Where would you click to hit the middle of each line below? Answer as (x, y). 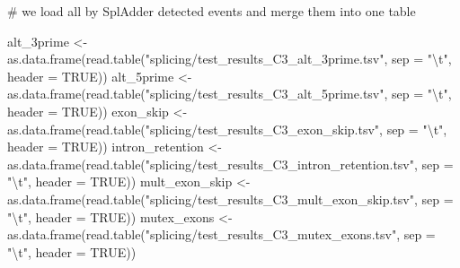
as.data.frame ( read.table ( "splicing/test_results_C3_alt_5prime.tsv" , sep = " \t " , (230, 94)
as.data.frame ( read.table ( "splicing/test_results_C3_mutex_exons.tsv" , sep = (221, 234)
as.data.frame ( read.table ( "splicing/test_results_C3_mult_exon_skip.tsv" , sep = (230, 199)
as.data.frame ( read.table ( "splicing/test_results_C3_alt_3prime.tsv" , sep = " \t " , (230, 59)
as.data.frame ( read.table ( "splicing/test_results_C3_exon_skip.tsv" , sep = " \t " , (227, 129)
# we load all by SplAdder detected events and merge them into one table (212, 11)
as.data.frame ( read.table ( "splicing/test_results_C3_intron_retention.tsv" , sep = (230, 164)
